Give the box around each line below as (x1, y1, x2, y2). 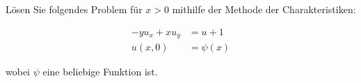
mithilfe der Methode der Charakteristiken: (172, 2, 356, 16)
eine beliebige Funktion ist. (42, 64, 158, 79)
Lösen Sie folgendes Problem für (6, 2, 143, 16)
